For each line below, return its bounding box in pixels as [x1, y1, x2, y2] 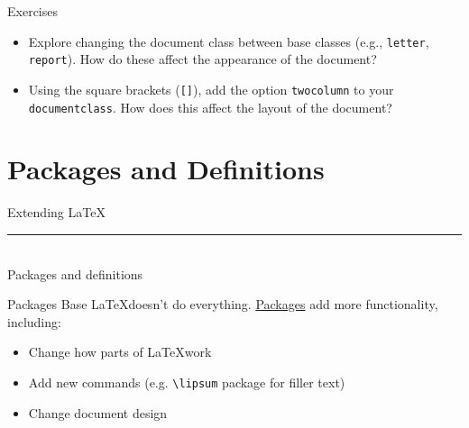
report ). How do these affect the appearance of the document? [28, 50, 377, 68]
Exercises [7, 2, 58, 20]
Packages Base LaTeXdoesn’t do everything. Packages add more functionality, [7, 295, 438, 314]
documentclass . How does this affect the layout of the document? [28, 97, 392, 116]
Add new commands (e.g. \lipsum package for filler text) [28, 372, 345, 391]
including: [7, 312, 61, 331]
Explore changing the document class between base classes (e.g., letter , [28, 32, 429, 50]
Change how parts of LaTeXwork [28, 342, 212, 361]
